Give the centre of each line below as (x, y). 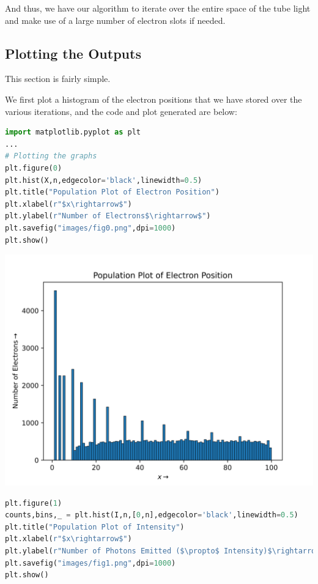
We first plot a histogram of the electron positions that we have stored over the (153, 99)
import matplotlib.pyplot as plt (73, 132)
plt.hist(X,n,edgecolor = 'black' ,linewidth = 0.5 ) (104, 180)
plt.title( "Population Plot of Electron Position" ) (112, 192)
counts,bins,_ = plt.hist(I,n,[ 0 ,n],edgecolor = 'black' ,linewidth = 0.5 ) (152, 515)
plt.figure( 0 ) (34, 168)
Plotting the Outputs (73, 53)
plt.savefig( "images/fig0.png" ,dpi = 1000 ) (91, 228)
